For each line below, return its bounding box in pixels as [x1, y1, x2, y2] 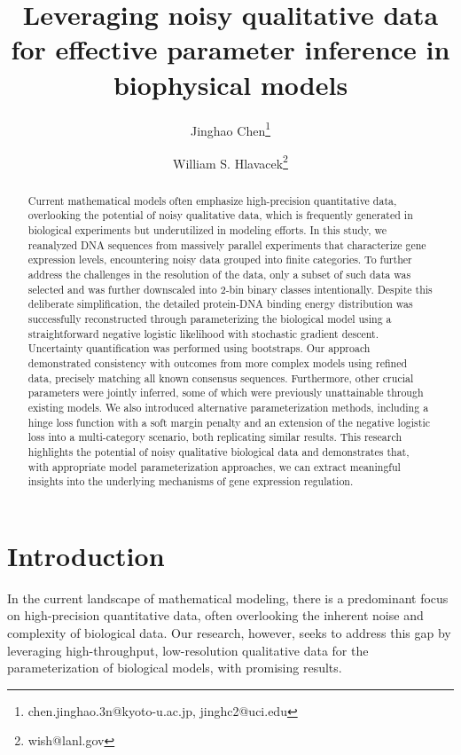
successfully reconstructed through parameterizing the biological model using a [27, 311, 392, 326]
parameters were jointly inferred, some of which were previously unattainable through [27, 385, 424, 400]
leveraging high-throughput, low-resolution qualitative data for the [7, 641, 369, 659]
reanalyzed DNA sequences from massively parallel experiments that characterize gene [27, 237, 426, 252]
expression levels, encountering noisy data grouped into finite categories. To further [27, 252, 412, 267]
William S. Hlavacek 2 [173, 151, 288, 172]
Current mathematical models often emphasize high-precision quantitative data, [27, 193, 397, 208]
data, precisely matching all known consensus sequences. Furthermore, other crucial [27, 370, 414, 385]
